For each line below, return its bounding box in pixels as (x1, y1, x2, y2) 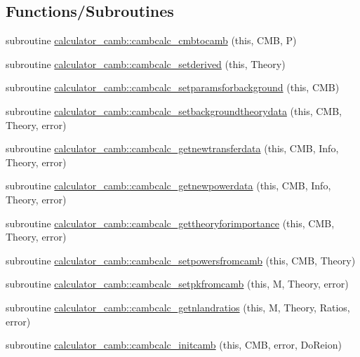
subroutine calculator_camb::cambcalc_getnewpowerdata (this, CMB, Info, (6, 178, 331, 193)
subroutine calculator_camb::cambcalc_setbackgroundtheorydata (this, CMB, (6, 103, 342, 118)
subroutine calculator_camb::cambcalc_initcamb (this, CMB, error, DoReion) (6, 337, 342, 352)
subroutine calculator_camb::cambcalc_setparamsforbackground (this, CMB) (6, 80, 340, 95)
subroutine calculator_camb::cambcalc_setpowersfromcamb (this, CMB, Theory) (6, 252, 356, 267)
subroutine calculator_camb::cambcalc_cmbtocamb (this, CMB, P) (6, 33, 297, 48)
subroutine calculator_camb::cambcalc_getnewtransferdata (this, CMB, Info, (6, 141, 339, 156)
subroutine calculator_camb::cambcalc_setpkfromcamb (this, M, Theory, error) (6, 276, 349, 291)
